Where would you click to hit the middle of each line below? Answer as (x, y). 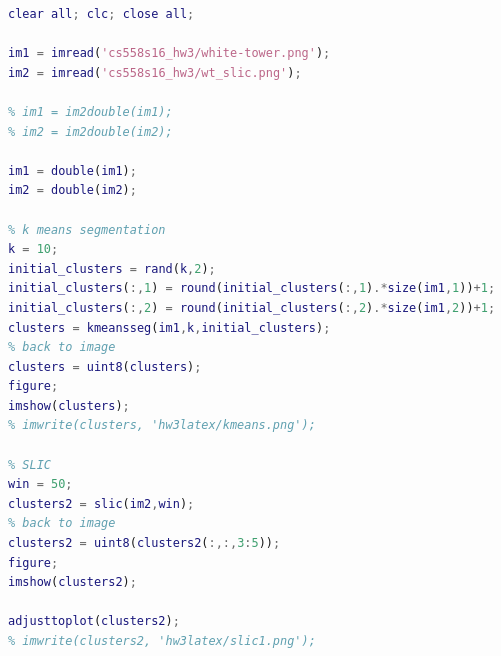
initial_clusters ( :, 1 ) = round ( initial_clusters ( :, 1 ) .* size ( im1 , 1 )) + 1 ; (252, 288)
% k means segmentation (87, 229)
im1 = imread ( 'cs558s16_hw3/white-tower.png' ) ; (169, 53)
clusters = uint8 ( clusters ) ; (105, 366)
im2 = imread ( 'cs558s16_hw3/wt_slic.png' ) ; (155, 72)
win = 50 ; (40, 484)
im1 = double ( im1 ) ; (72, 170)
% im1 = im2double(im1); (90, 111)
